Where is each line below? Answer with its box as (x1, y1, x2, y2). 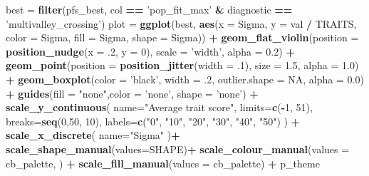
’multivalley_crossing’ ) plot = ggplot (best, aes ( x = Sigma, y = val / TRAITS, (6, 16, 357, 31)
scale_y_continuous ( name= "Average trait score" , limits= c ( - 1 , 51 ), (6, 100, 313, 115)
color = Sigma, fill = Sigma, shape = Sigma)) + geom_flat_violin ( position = (6, 30, 359, 45)
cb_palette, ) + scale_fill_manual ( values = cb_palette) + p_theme (6, 155, 320, 170)
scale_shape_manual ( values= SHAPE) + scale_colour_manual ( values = (6, 141, 350, 156)
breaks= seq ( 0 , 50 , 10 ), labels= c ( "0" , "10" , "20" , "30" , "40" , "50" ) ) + (6, 113, 301, 128)
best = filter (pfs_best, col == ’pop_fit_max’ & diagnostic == (6, 2, 293, 16)
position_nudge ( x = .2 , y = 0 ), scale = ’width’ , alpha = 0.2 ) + (6, 43, 295, 58)
